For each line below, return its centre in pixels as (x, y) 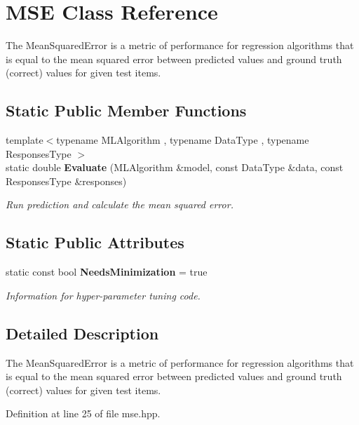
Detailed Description (82, 333)
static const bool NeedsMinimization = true (107, 272)
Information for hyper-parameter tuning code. (103, 295)
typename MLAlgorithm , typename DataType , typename (183, 140)
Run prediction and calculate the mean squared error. (120, 204)
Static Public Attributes (95, 242)
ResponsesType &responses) (66, 181)
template (25, 140)
